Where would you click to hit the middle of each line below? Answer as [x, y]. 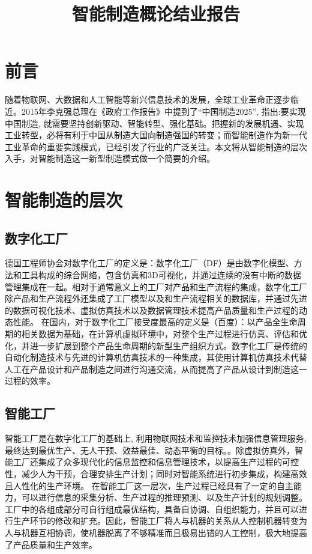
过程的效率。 [30, 381]
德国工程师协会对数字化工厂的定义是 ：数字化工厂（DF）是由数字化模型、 [149, 263]
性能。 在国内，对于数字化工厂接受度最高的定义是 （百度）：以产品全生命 [155, 322]
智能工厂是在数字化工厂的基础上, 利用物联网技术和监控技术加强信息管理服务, [156, 438]
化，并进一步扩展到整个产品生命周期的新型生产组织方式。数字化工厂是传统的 [156, 345]
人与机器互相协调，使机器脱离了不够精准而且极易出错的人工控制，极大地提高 [156, 532]
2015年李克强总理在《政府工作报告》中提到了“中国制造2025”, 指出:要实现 [163, 111]
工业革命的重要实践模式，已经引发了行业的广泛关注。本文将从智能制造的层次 [156, 146]
